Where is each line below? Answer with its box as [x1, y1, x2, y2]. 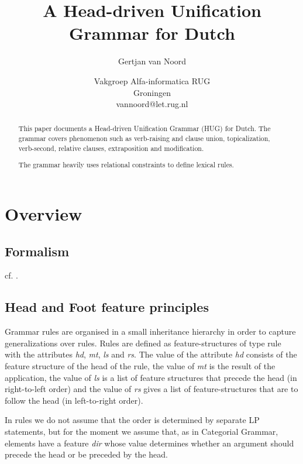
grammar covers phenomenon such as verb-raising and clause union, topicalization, [18, 133, 270, 143]
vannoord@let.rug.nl [116, 98, 188, 110]
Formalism [5, 242, 70, 260]
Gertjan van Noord [118, 55, 187, 67]
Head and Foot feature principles [5, 298, 209, 316]
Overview [5, 202, 82, 225]
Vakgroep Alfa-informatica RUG [94, 74, 211, 87]
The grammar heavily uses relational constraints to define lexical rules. [18, 160, 234, 170]
